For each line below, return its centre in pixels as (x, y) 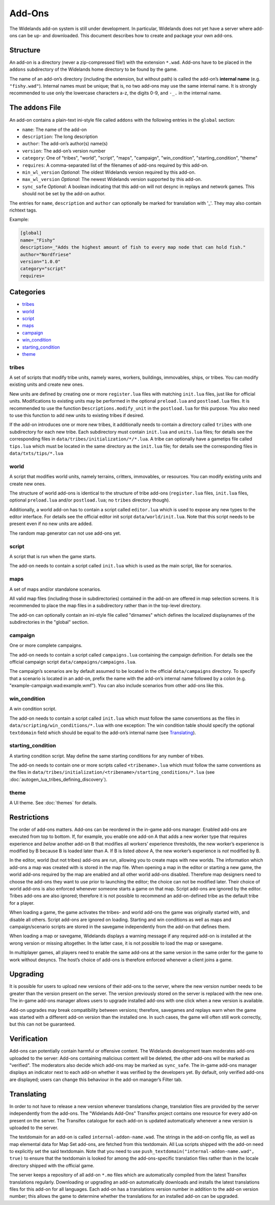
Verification (29, 1039)
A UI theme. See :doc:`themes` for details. (53, 802)
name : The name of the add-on (54, 129)
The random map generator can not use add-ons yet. (65, 533)
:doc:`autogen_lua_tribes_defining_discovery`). (58, 779)
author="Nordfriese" (46, 254)
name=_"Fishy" (38, 240)
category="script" (43, 269)
